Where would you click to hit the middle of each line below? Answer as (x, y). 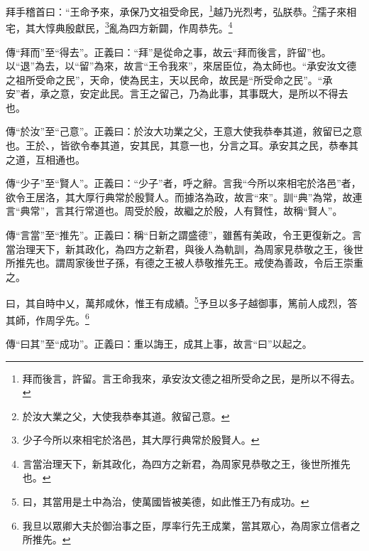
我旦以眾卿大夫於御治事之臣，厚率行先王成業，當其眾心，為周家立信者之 (191, 525)
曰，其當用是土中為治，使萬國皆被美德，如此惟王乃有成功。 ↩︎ (166, 502)
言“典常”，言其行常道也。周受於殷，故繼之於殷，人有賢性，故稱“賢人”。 (174, 211)
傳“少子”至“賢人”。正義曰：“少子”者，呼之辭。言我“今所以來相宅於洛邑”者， (183, 183)
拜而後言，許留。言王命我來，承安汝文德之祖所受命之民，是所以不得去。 (191, 378)
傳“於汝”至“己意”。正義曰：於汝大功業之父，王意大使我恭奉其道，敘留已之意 (184, 131)
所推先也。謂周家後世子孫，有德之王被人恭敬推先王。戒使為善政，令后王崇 (180, 263)
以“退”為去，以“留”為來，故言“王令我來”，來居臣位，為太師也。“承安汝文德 (181, 66)
